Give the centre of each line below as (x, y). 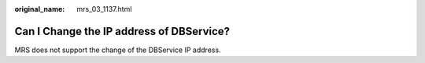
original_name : (40, 9)
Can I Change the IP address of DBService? (122, 31)
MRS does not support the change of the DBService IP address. (118, 50)
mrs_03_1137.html (104, 9)
